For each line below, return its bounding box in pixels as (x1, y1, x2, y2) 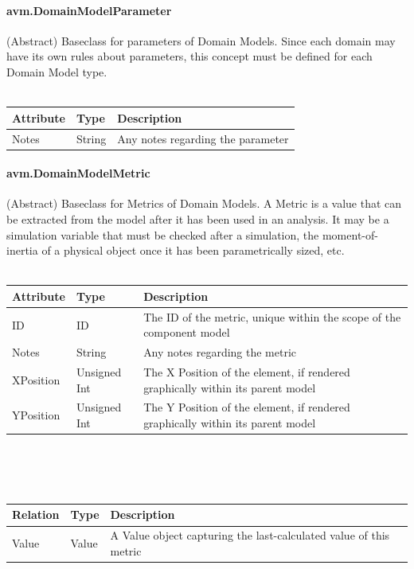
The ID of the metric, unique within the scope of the (143, 308, 401, 325)
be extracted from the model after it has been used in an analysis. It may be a (6, 211, 389, 227)
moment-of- (322, 226, 378, 243)
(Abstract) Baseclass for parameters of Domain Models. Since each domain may (6, 32, 396, 49)
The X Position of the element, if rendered (143, 364, 350, 380)
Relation (12, 506, 60, 523)
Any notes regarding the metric (143, 344, 297, 360)
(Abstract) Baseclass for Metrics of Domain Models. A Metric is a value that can (6, 195, 402, 212)
